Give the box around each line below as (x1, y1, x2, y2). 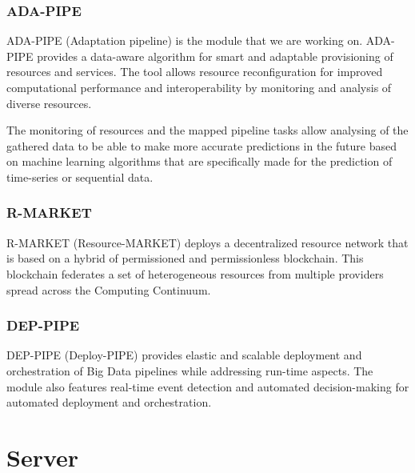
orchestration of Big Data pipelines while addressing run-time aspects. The (6, 362, 373, 379)
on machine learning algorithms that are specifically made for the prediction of (6, 153, 393, 170)
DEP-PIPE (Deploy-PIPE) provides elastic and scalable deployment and (6, 347, 362, 363)
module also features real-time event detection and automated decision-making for (6, 378, 409, 395)
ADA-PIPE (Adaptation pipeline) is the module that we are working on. (6, 32, 363, 49)
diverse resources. (6, 94, 92, 111)
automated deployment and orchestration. (6, 394, 212, 411)
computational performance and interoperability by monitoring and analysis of (6, 79, 392, 95)
